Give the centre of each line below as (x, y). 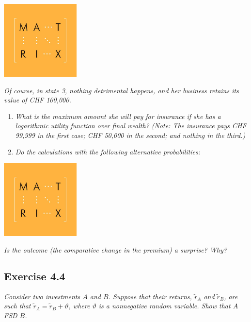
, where (79, 306)
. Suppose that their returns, (150, 296)
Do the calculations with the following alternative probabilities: (108, 151)
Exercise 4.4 (35, 276)
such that (17, 306)
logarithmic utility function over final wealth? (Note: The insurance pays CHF (131, 126)
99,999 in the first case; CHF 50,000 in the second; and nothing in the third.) (130, 135)
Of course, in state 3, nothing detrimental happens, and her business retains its (121, 90)
